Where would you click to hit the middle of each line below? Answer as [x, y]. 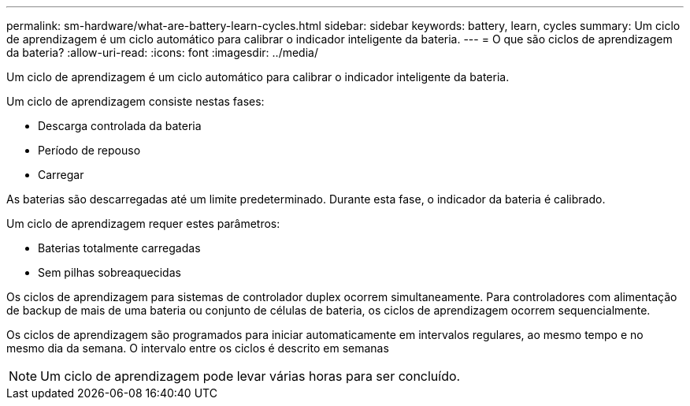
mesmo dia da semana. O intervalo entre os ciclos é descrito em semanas [198, 348]
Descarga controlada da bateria [120, 126]
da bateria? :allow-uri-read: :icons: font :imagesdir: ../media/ [162, 52]
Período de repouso [89, 150]
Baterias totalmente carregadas [119, 248]
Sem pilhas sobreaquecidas [109, 272]
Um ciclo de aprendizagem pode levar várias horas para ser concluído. [250, 376]
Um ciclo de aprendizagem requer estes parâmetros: [143, 223]
